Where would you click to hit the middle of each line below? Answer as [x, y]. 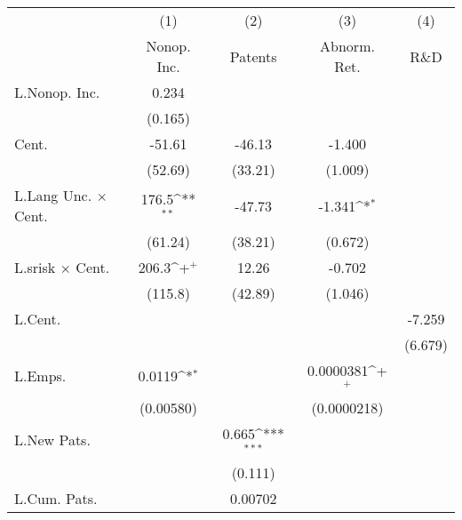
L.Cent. [38, 319]
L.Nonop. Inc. [57, 92]
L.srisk [35, 267]
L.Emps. [40, 376]
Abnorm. [347, 46]
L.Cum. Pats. [56, 498]
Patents [253, 56]
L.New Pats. [52, 440]
